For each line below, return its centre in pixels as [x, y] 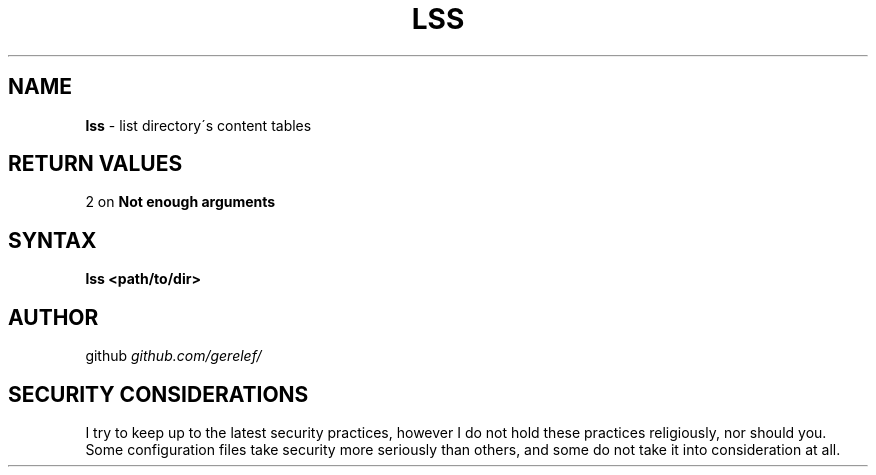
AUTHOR [53, 317]
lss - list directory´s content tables [198, 125]
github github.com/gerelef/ [173, 356]
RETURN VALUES [95, 164]
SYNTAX [52, 240]
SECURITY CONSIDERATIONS [158, 394]
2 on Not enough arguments [180, 202]
